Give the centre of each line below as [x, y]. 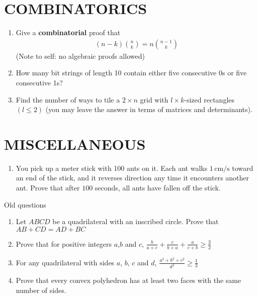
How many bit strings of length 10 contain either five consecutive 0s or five [131, 73]
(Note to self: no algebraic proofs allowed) [80, 56]
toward [243, 168]
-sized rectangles [209, 99]
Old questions [25, 204]
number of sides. [41, 290]
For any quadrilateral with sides [65, 262]
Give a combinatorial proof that [68, 32]
